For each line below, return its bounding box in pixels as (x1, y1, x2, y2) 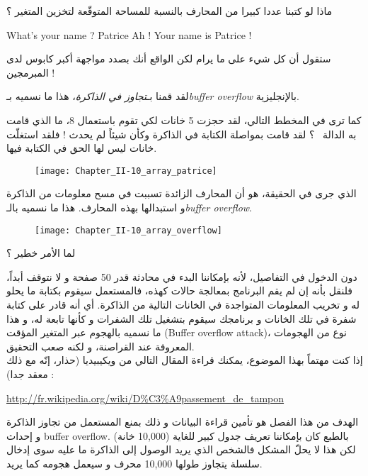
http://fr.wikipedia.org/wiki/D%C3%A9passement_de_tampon (6, 390, 284, 405)
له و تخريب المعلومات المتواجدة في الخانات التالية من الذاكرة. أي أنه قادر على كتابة (6, 297, 360, 312)
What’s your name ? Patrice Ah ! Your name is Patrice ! (6, 27, 252, 42)
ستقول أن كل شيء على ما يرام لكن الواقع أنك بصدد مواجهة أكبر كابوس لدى (6, 51, 331, 66)
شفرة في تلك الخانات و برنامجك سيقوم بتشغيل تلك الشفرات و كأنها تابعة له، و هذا (6, 311, 357, 326)
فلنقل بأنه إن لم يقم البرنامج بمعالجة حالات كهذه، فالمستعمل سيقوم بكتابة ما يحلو (6, 283, 352, 298)
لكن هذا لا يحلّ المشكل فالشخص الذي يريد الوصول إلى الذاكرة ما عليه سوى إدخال (6, 442, 356, 457)
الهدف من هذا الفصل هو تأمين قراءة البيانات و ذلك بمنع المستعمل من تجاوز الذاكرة (6, 414, 359, 429)
